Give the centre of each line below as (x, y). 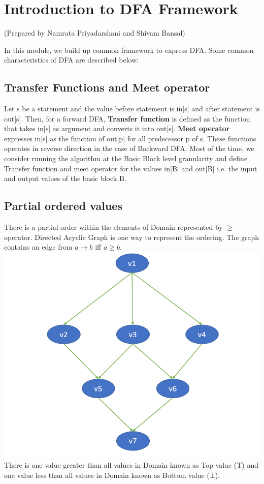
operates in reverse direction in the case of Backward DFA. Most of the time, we (129, 148)
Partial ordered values (63, 206)
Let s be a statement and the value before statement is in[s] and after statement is (132, 109)
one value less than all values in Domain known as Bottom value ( (107, 475)
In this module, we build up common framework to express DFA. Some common (129, 50)
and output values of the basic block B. (65, 178)
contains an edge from (38, 247)
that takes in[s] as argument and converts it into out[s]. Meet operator (117, 128)
